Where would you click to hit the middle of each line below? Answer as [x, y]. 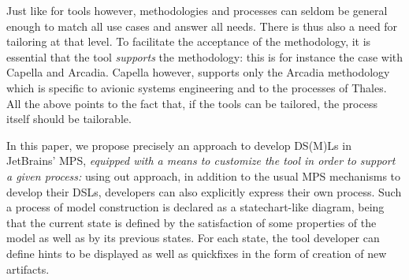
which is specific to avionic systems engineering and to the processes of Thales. [197, 87]
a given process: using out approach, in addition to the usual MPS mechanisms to [204, 175]
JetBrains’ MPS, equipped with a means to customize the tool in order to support [201, 161]
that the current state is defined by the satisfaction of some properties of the [191, 222]
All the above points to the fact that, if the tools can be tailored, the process [192, 103]
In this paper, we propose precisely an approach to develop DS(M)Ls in [179, 145]
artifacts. [28, 269]
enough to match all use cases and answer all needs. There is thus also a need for [202, 26]
